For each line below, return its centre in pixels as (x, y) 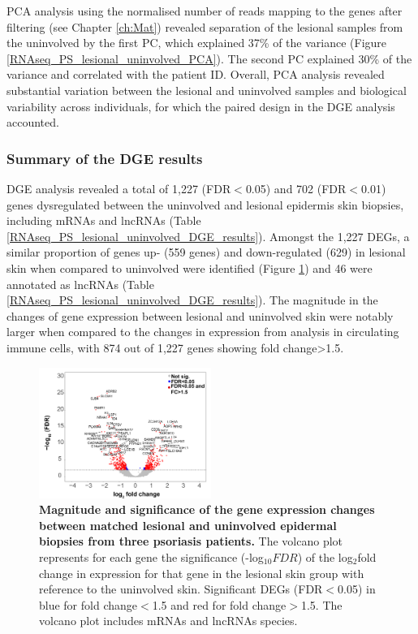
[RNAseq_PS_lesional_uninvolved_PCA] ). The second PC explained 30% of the (209, 58)
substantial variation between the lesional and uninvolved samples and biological (207, 90)
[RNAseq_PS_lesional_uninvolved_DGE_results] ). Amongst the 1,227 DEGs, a (208, 236)
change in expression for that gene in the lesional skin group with (202, 573)
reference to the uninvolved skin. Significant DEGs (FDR (181, 589)
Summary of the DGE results (105, 158)
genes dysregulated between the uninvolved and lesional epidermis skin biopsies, (205, 204)
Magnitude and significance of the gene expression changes (207, 509)
